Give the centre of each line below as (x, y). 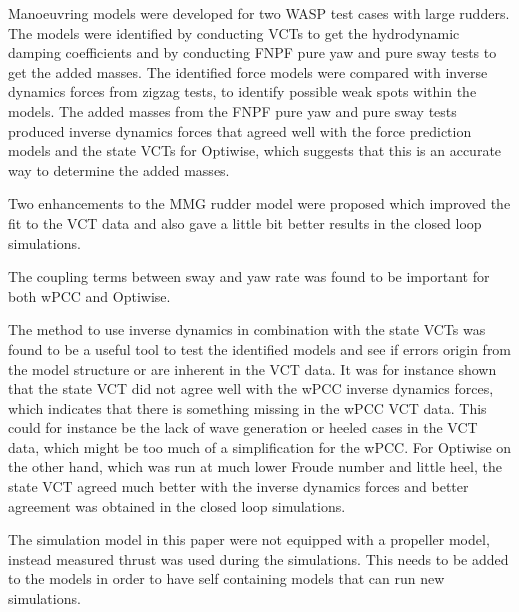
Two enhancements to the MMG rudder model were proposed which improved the (259, 203)
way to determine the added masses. (119, 169)
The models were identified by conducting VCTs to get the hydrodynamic (234, 32)
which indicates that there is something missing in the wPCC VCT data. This (247, 407)
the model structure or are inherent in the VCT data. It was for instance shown (252, 368)
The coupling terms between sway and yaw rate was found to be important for (249, 276)
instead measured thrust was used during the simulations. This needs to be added (258, 558)
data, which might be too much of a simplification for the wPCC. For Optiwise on (260, 446)
